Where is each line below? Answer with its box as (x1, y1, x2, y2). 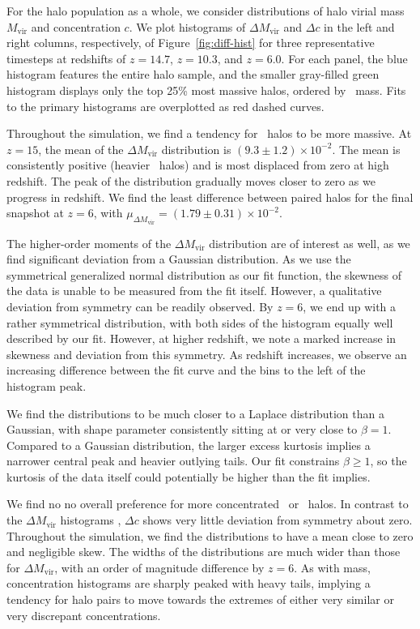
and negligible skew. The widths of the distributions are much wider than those (6, 543, 401, 560)
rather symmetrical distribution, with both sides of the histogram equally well (6, 314, 393, 331)
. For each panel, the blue (281, 49, 408, 66)
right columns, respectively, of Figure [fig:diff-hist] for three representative (6, 34, 375, 51)
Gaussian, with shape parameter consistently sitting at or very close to (6, 421, 358, 438)
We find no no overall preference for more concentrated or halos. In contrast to (6, 495, 409, 512)
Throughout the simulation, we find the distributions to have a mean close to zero (6, 527, 414, 544)
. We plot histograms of (129, 18, 246, 35)
